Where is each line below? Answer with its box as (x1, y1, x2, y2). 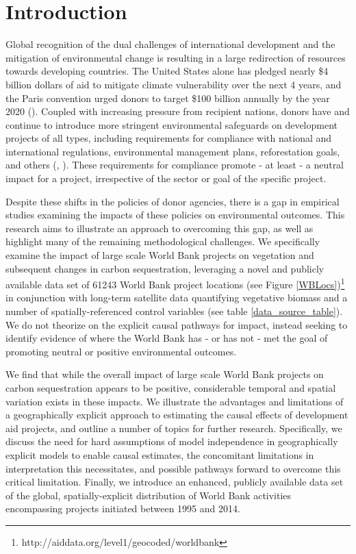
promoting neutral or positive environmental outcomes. (5, 344, 237, 358)
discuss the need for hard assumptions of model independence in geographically (5, 434, 338, 449)
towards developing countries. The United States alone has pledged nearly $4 (5, 64, 329, 78)
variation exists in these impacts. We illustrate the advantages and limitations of (5, 394, 344, 408)
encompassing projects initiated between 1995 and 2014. (5, 501, 240, 516)
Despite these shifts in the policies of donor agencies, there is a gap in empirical (5, 194, 340, 208)
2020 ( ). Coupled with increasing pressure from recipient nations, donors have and (5, 104, 350, 118)
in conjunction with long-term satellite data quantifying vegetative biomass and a (5, 290, 348, 305)
